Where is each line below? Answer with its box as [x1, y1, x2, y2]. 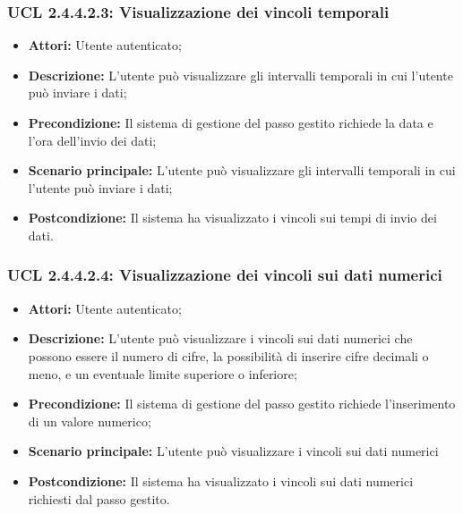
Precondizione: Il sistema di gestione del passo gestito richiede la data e [28, 114, 433, 131]
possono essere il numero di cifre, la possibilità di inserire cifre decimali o [28, 346, 429, 365]
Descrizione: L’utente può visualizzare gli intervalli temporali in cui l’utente [28, 65, 453, 84]
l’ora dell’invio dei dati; [28, 131, 157, 149]
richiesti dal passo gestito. [28, 489, 170, 508]
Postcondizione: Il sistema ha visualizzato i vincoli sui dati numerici [28, 471, 414, 490]
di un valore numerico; [28, 411, 151, 430]
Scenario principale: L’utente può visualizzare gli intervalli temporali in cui [28, 161, 456, 180]
